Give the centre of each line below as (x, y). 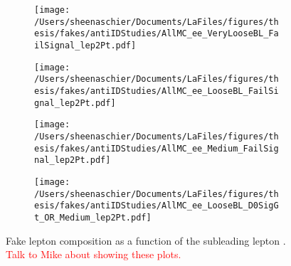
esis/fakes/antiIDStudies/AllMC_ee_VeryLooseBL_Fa (157, 34)
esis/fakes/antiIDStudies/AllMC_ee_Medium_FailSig (157, 148)
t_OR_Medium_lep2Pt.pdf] (93, 217)
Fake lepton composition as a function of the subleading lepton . (146, 240)
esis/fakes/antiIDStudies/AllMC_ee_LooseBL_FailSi (157, 91)
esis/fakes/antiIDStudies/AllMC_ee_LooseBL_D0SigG (157, 206)
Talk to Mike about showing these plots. (94, 254)
